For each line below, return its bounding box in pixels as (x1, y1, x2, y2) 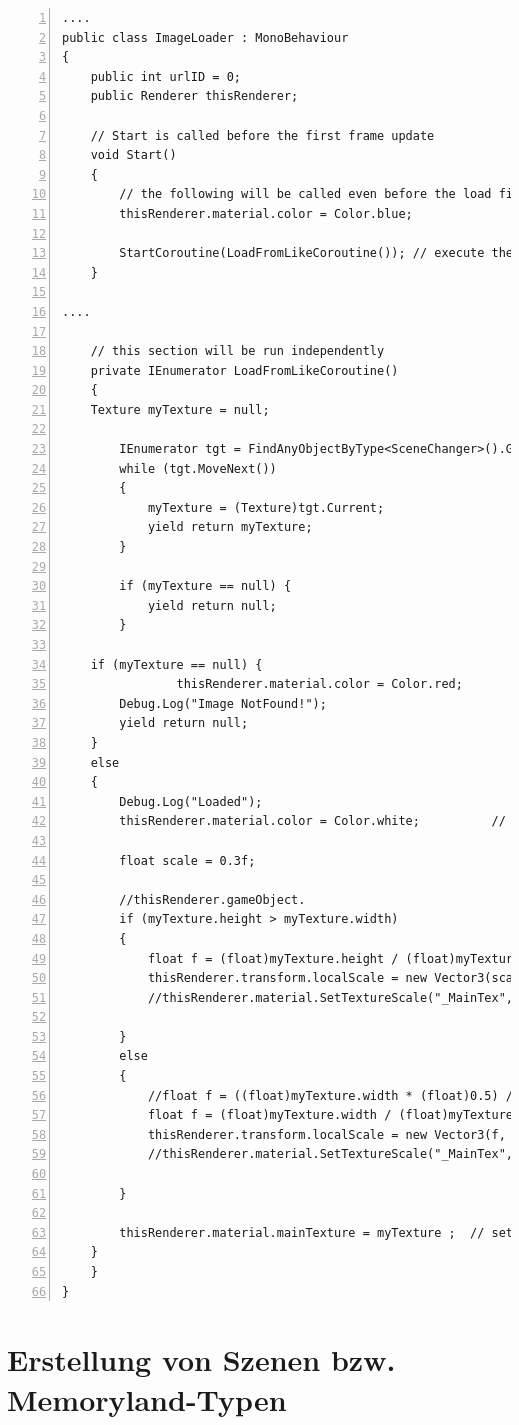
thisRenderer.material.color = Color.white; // (119, 814, 506, 829)
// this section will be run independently (90, 344, 385, 359)
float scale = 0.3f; (119, 853, 256, 868)
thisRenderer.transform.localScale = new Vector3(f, (147, 1127, 506, 1142)
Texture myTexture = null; (90, 402, 270, 417)
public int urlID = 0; (90, 69, 241, 84)
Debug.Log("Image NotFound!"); (119, 696, 327, 711)
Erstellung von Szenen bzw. (7, 1339, 396, 1380)
